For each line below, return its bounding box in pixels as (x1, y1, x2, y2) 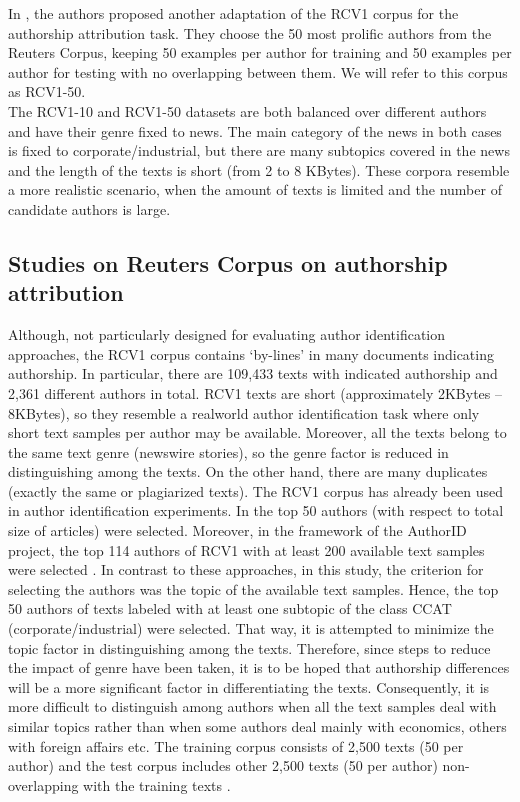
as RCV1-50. (8, 81, 86, 102)
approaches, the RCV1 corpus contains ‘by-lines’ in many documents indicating (8, 343, 494, 364)
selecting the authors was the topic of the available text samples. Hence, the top (8, 578, 499, 599)
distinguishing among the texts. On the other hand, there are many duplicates (8, 461, 488, 482)
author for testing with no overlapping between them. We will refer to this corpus (8, 61, 508, 82)
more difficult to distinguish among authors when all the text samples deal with (8, 696, 497, 717)
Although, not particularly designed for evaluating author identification (8, 324, 446, 345)
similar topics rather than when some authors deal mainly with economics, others (8, 716, 507, 736)
